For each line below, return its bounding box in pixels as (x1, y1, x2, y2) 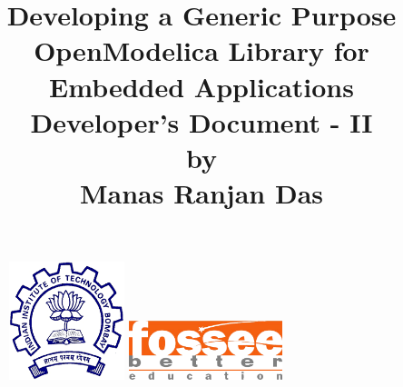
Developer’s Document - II (30, 103, 373, 140)
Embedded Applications (49, 67, 354, 104)
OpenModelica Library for (34, 32, 369, 69)
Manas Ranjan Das (79, 174, 324, 212)
